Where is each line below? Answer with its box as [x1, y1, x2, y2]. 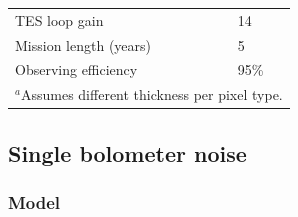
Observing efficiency [15, 59, 138, 80]
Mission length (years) [15, 34, 151, 55]
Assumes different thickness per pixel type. [20, 84, 283, 105]
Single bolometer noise [8, 137, 247, 168]
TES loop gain [15, 9, 104, 30]
